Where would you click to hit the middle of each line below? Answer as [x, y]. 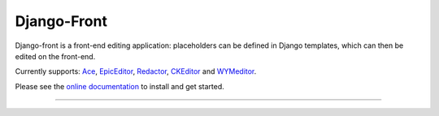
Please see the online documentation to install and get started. [120, 86]
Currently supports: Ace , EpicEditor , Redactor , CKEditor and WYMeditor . [136, 71]
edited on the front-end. [55, 56]
